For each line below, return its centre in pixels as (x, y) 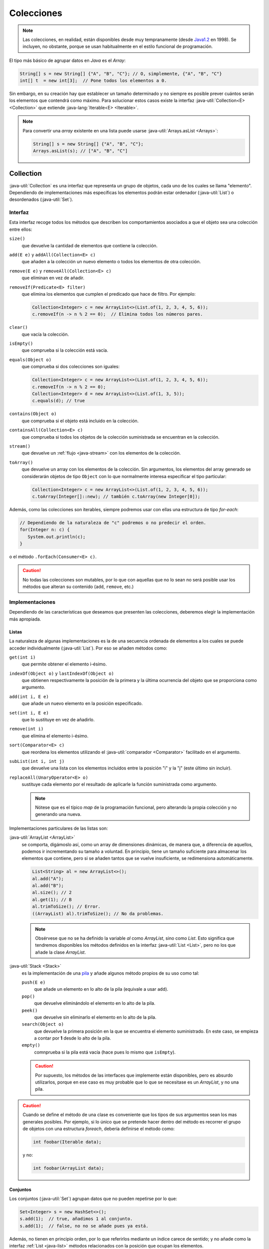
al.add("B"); (48, 886)
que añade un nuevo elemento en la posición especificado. (82, 703)
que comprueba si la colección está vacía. (65, 350)
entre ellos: (21, 229)
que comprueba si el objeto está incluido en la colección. (80, 421)
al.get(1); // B (52, 900)
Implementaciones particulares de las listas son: (59, 828)
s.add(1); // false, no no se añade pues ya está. (84, 1226)
